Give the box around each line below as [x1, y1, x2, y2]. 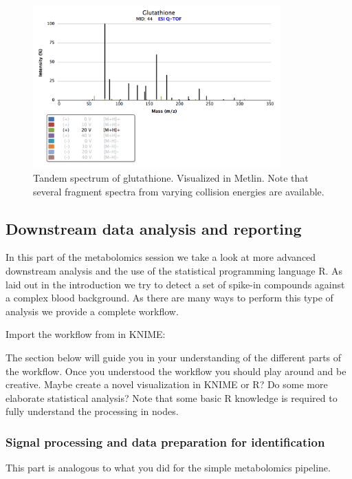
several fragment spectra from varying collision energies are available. [33, 184, 324, 198]
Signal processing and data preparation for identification [5, 433, 325, 450]
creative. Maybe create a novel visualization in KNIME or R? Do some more [5, 377, 328, 392]
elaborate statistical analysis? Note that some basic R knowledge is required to [5, 390, 338, 405]
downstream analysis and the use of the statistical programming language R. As [5, 264, 343, 278]
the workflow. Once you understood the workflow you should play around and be [5, 363, 346, 378]
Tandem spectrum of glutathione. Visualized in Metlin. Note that [33, 171, 309, 185]
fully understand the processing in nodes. [5, 404, 179, 418]
